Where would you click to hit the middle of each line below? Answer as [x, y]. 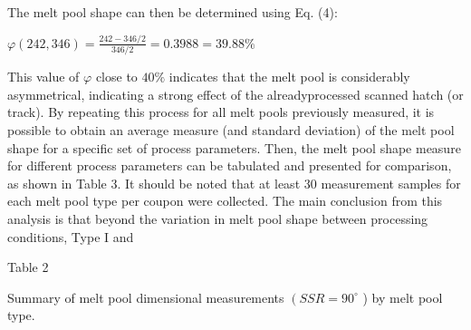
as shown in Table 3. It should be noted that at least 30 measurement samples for [234, 183]
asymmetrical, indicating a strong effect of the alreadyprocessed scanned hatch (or [235, 94]
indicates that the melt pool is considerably [289, 77]
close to [116, 77]
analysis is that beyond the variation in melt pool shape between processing [218, 218]
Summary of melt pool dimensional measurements [146, 297]
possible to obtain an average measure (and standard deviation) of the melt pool [231, 130]
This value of [43, 77]
